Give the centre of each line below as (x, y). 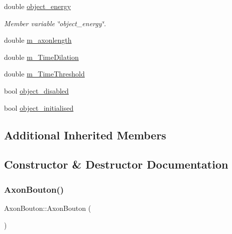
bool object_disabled (36, 90)
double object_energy (38, 6)
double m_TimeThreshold (44, 74)
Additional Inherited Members (85, 135)
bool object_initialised (39, 107)
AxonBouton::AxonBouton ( (48, 208)
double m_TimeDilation (41, 57)
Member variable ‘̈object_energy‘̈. (55, 23)
